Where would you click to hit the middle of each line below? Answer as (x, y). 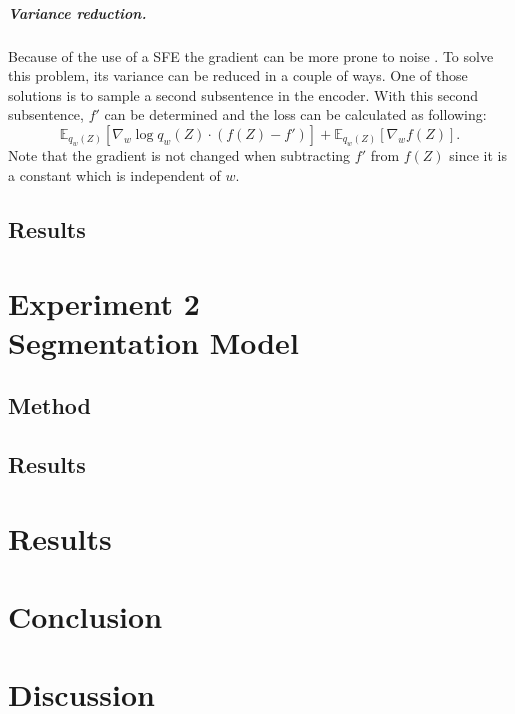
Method (49, 405)
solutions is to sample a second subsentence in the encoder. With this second (243, 94)
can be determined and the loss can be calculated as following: (295, 114)
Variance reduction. (77, 12)
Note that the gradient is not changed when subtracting (179, 155)
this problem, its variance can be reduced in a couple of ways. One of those (238, 75)
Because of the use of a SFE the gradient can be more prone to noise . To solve (251, 55)
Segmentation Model (153, 341)
